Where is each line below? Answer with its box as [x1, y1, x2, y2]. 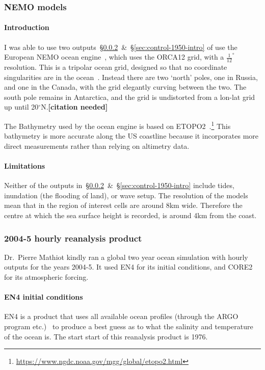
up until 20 [4, 101, 39, 112]
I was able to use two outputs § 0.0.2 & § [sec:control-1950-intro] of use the [4, 41, 237, 52]
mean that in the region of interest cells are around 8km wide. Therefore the [4, 200, 243, 210]
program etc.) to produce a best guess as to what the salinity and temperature [4, 321, 253, 332]
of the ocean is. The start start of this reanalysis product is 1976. [4, 331, 208, 341]
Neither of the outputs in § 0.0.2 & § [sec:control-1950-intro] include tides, [4, 180, 234, 191]
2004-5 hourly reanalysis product [4, 231, 142, 244]
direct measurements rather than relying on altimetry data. [4, 140, 190, 151]
